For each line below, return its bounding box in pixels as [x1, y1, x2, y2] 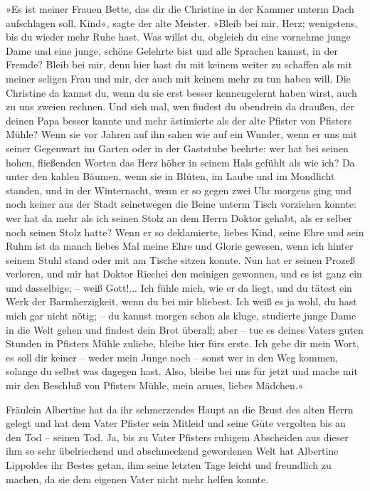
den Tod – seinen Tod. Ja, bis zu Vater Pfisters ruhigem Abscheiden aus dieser [6, 429, 349, 444]
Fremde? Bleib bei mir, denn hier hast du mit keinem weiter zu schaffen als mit [6, 57, 352, 72]
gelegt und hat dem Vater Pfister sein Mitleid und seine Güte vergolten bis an [6, 416, 346, 431]
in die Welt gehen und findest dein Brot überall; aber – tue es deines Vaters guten [6, 322, 364, 337]
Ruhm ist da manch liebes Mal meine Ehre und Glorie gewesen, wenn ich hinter [6, 238, 354, 253]
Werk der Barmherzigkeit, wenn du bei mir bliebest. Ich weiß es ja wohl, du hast [6, 294, 357, 309]
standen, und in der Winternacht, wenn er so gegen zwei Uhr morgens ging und [6, 182, 352, 197]
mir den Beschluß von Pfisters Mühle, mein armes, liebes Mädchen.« [6, 378, 304, 393]
